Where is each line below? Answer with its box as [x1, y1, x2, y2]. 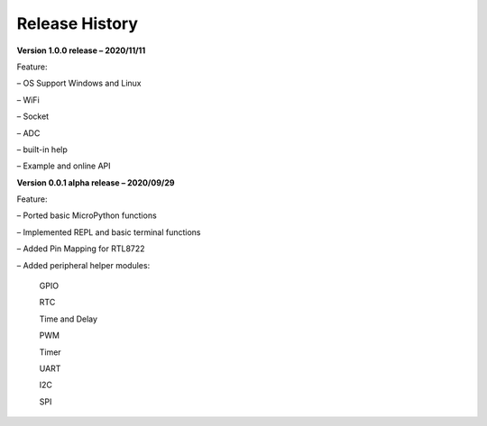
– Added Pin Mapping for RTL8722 [16, 243, 145, 254]
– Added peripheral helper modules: [16, 259, 151, 270]
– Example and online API [16, 160, 112, 171]
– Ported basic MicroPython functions [16, 210, 157, 221]
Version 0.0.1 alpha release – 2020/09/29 [16, 177, 175, 188]
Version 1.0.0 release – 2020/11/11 [16, 45, 146, 56]
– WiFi [16, 95, 40, 105]
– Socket [16, 111, 50, 122]
